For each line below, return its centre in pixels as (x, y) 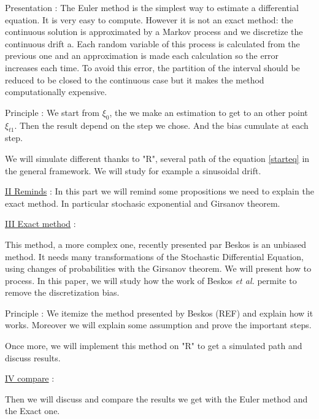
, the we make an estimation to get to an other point (209, 112)
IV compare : (30, 378)
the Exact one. (33, 411)
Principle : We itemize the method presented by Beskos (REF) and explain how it (159, 313)
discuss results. (33, 357)
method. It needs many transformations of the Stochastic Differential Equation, (154, 256)
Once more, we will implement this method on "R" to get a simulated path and (154, 346)
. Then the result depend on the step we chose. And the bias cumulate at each (161, 125)
